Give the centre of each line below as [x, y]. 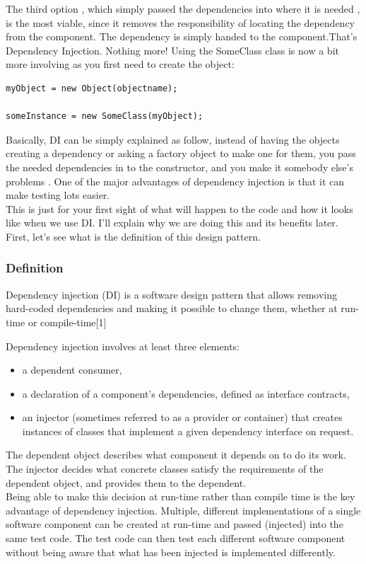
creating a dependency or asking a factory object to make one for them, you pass [181, 153]
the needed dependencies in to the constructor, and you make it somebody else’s [179, 167]
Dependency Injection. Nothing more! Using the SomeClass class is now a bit [172, 50]
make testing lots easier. [58, 195]
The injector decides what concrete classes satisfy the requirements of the [165, 469]
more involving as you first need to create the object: [120, 64]
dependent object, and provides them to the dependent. [126, 482]
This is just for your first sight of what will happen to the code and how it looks [179, 208]
